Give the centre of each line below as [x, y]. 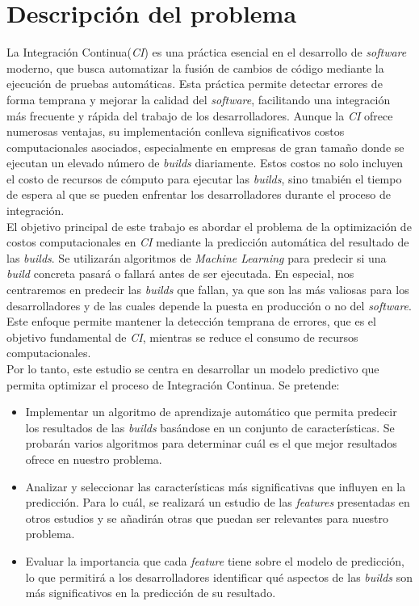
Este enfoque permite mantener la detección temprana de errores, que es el [191, 321]
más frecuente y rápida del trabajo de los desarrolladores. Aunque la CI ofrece [200, 115]
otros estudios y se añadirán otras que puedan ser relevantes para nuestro [207, 518]
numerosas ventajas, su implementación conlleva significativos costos [176, 131]
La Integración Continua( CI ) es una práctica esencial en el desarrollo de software [207, 52]
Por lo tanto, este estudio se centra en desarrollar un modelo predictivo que [193, 368]
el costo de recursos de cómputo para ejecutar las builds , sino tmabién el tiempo [204, 178]
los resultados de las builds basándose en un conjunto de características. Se [210, 427]
